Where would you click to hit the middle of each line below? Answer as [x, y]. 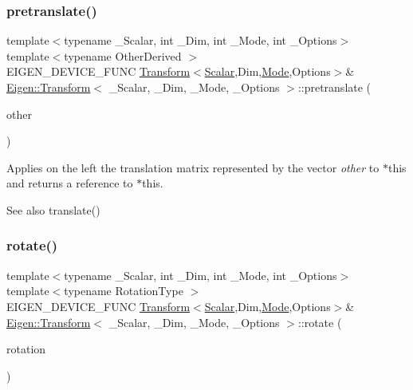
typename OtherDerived [123, 55]
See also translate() [53, 209]
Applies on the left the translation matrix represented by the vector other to [193, 167]
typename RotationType [124, 291]
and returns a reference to [70, 183]
